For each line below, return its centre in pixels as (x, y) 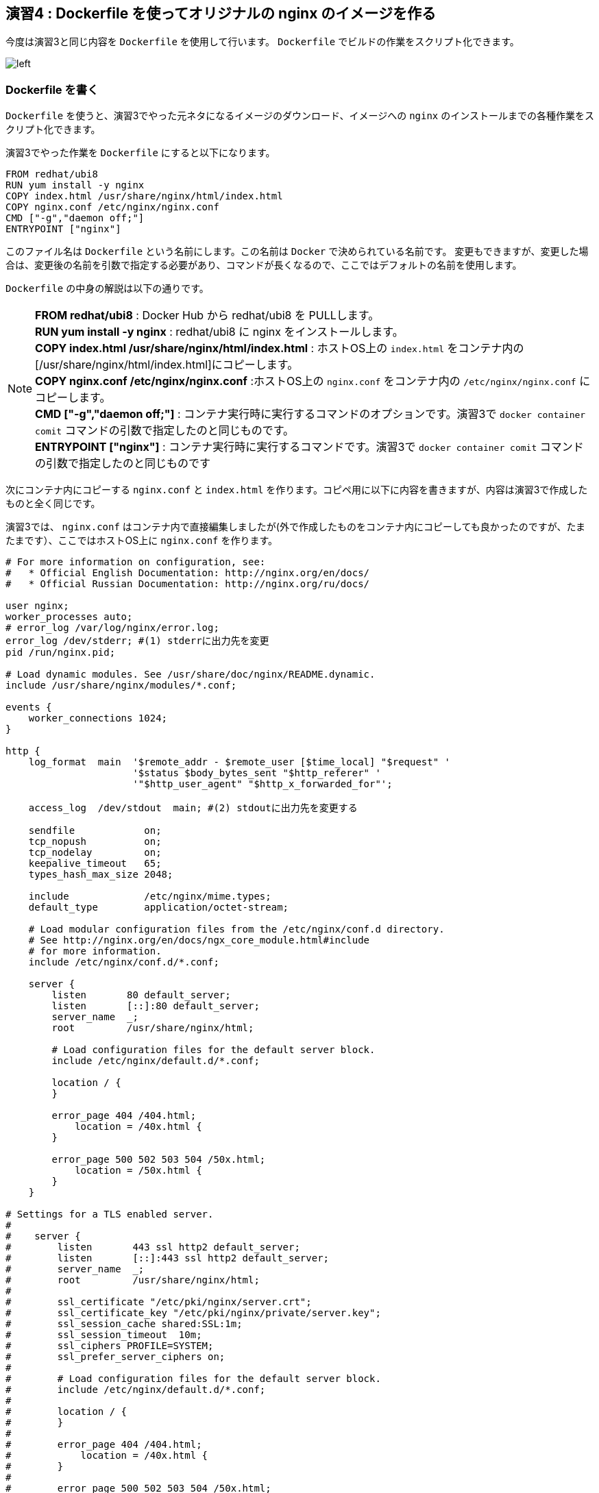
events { (29, 707)
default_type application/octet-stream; (159, 908)
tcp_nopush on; (95, 842)
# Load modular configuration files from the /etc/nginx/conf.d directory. (236, 929)
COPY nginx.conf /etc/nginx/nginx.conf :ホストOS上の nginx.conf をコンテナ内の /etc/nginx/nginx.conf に (313, 381)
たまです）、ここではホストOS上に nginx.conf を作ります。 (142, 541)
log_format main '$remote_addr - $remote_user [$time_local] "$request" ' (240, 762)
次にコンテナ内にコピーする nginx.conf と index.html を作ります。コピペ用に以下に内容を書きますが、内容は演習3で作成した (297, 490)
